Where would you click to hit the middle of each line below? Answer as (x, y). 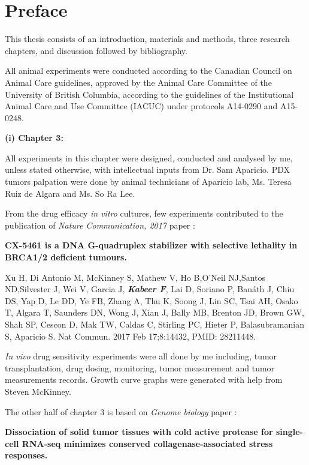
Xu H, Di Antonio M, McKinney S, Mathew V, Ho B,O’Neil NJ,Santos (135, 277)
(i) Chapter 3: (34, 138)
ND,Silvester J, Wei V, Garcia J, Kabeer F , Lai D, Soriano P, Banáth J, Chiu (150, 289)
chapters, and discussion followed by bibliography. (96, 50)
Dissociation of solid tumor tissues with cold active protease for (139, 432)
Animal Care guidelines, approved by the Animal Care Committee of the (138, 82)
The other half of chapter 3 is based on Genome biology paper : (121, 411)
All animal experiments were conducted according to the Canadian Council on (149, 70)
